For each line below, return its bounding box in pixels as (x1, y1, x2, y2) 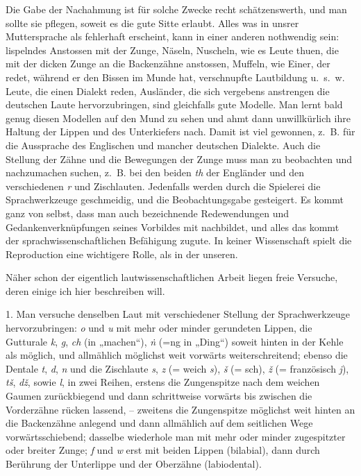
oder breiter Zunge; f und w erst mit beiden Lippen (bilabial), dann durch (6, 443, 320, 457)
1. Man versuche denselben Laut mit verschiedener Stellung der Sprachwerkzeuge (6, 307, 351, 321)
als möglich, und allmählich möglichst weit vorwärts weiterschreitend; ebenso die (6, 348, 348, 362)
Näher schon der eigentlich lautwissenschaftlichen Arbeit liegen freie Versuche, (6, 270, 338, 284)
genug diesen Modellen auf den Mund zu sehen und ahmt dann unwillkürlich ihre (6, 110, 351, 125)
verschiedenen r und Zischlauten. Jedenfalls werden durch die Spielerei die (6, 178, 321, 193)
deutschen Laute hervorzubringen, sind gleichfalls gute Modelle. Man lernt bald (6, 97, 343, 112)
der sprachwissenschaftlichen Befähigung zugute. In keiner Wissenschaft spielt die (6, 233, 352, 248)
